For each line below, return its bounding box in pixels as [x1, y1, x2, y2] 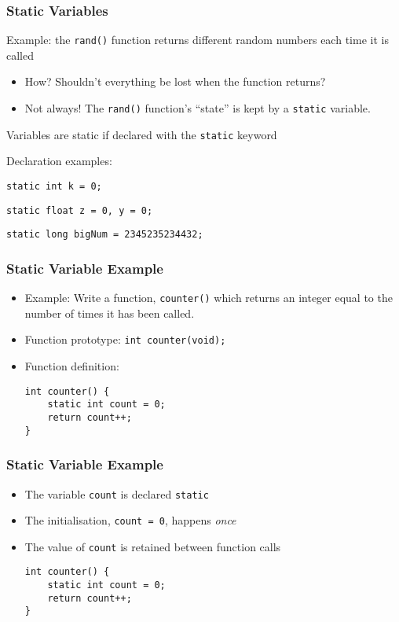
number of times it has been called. [24, 304, 195, 321]
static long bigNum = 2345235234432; [6, 229, 203, 241]
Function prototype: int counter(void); [24, 331, 226, 348]
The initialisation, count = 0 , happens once [24, 512, 236, 528]
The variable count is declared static [24, 485, 209, 502]
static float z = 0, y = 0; [6, 204, 153, 216]
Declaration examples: [6, 153, 112, 169]
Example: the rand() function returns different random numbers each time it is [6, 31, 389, 48]
